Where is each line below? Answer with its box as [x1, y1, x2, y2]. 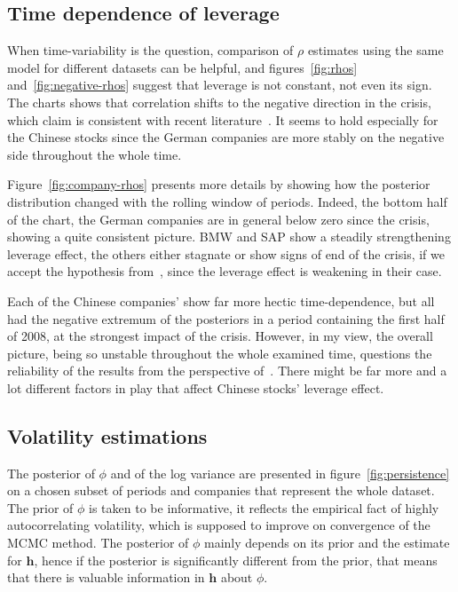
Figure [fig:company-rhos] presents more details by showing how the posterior [7, 175, 430, 193]
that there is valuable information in [7, 568, 205, 587]
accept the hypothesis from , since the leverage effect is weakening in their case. [7, 262, 442, 280]
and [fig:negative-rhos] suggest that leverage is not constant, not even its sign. [7, 75, 432, 94]
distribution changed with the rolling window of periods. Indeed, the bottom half [7, 192, 447, 210]
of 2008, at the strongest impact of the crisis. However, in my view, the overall [7, 327, 433, 345]
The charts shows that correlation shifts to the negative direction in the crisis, [7, 92, 431, 111]
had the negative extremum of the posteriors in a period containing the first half [7, 309, 445, 328]
